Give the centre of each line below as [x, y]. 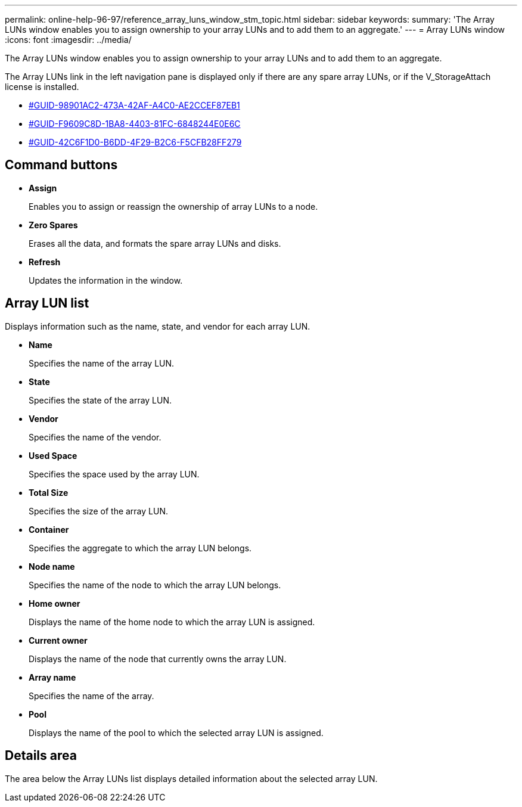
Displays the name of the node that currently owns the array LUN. [158, 659]
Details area [41, 756]
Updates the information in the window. [106, 280]
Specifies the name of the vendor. [95, 437]
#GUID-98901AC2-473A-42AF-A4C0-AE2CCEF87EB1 [134, 105]
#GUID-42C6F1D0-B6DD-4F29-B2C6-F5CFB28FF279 [135, 142]
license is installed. [42, 87]
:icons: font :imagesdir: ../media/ [68, 40]
